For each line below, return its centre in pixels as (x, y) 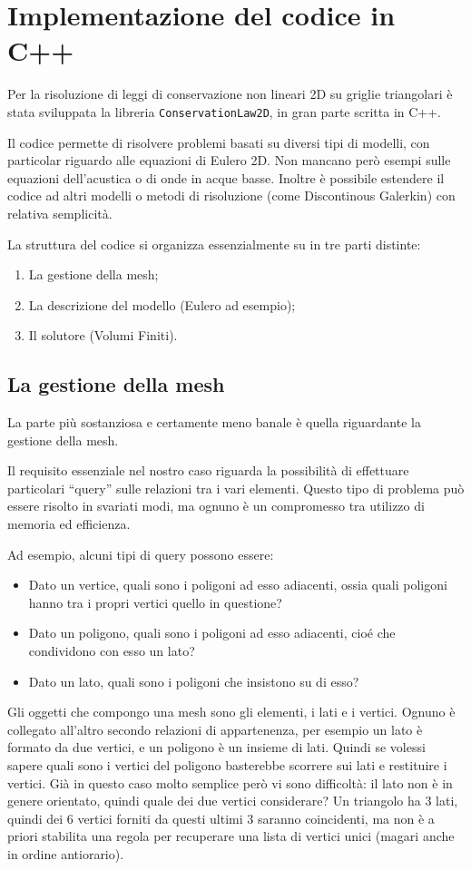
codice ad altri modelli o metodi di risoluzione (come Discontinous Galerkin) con (231, 196)
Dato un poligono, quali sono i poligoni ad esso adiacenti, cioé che (212, 633)
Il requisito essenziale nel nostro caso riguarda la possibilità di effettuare (208, 470)
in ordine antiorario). (66, 853)
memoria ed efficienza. (69, 524)
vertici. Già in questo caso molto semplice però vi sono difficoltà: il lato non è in (230, 782)
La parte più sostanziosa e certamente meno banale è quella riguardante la (214, 422)
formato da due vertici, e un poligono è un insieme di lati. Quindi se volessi (216, 747)
